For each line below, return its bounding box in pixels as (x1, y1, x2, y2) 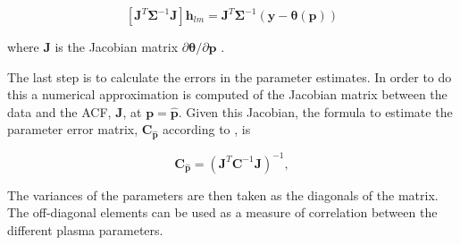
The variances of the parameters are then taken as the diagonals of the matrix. (7, 185, 439, 204)
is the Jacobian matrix (54, 38, 179, 55)
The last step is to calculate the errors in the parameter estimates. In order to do (7, 67, 452, 86)
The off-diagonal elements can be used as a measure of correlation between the (7, 203, 438, 222)
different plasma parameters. (7, 220, 163, 239)
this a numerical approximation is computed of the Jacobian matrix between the (7, 85, 447, 104)
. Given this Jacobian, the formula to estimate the (178, 102, 453, 121)
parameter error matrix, (7, 120, 138, 139)
